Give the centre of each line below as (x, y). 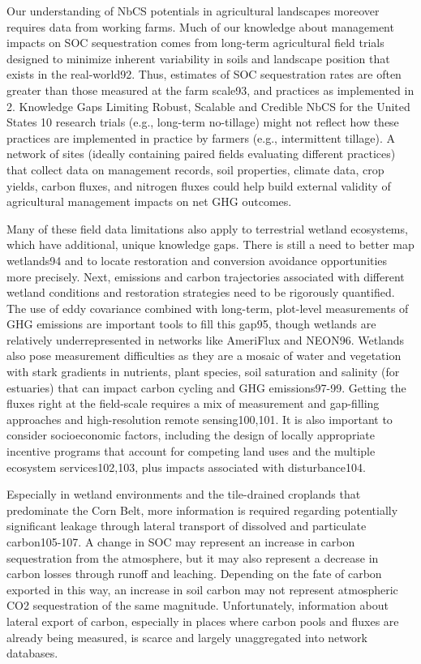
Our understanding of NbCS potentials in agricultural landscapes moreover (193, 11)
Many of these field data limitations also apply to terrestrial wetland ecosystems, (207, 228)
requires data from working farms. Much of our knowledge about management (200, 26)
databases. (32, 653)
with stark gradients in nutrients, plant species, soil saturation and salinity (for (203, 372)
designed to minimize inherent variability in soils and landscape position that (198, 58)
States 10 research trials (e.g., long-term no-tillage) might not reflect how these (203, 122)
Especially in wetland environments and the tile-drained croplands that (184, 494)
